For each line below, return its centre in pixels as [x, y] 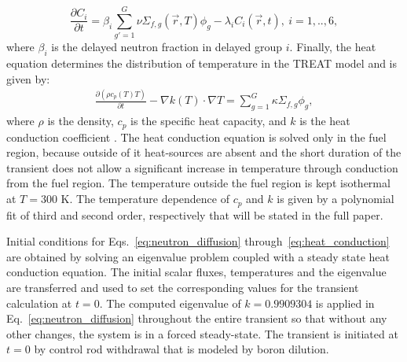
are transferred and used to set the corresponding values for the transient [183, 287]
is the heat [325, 121]
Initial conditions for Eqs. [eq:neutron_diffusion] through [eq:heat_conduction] [198, 241]
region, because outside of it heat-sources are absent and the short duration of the [204, 152]
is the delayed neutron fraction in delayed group [167, 47]
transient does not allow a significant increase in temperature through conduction [202, 167]
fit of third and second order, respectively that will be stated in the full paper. [195, 214]
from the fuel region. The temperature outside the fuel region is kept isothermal [198, 183]
